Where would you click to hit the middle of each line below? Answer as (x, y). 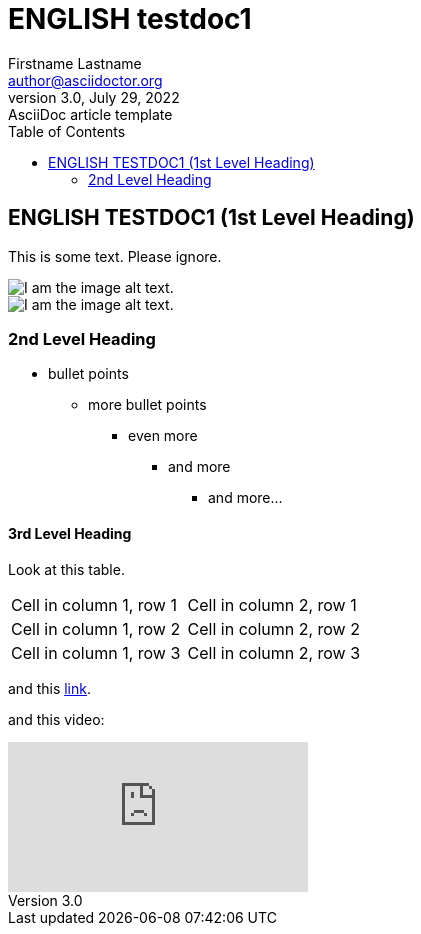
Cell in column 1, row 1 (94, 604)
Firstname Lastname (75, 63)
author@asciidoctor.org (85, 80)
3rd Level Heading (70, 533)
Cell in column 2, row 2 (273, 628)
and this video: (56, 719)
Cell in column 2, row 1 (272, 604)
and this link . (50, 688)
